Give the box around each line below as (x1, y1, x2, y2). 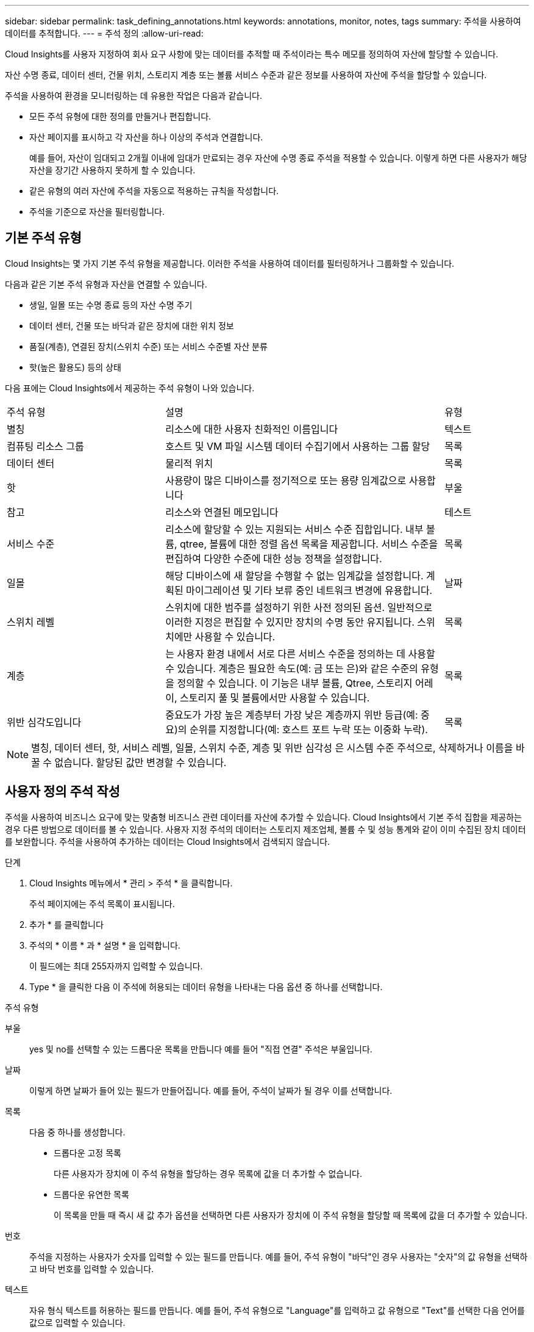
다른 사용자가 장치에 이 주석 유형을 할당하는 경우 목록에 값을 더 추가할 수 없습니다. (54, 1168, 363, 1179)
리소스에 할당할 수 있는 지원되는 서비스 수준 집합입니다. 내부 (165, 523, 424, 535)
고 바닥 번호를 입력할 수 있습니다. (29, 1263, 154, 1274)
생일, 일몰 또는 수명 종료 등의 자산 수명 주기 (29, 299, 193, 310)
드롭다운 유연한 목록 (54, 1189, 129, 1200)
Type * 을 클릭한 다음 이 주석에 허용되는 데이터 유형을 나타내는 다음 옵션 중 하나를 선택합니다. (29, 981, 383, 992)
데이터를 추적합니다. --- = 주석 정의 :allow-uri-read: (5, 28, 204, 38)
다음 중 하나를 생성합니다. (29, 1126, 126, 1137)
